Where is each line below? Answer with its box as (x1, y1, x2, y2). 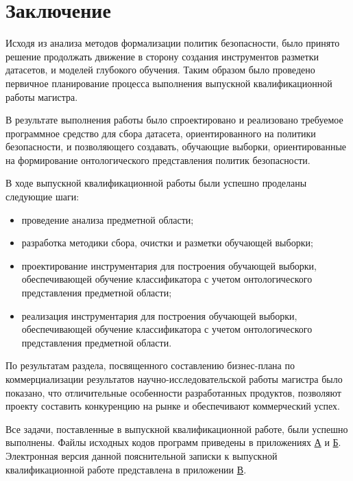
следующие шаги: (5, 189, 80, 204)
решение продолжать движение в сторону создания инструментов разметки (5, 49, 319, 63)
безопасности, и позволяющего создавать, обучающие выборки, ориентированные (5, 139, 347, 154)
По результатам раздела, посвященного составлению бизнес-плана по (5, 358, 295, 373)
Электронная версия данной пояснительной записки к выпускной (5, 448, 278, 462)
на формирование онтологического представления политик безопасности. (5, 152, 311, 167)
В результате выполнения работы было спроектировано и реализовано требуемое (5, 113, 343, 127)
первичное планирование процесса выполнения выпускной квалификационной (5, 75, 332, 90)
